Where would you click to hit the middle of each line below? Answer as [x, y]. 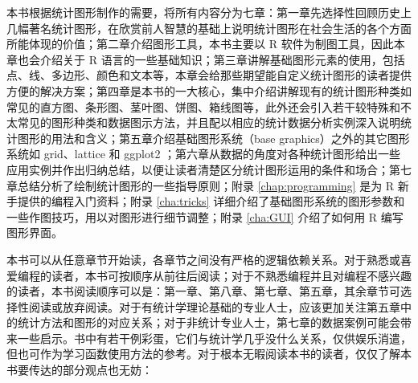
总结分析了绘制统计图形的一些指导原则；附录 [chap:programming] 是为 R [206, 185]
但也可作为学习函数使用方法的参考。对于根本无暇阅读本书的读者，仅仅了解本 [209, 354]
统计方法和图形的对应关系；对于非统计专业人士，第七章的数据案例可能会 [209, 322]
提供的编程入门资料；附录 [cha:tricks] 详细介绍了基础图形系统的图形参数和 [211, 201]
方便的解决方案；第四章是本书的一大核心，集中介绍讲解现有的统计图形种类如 [209, 90]
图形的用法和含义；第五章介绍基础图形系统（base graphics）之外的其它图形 [213, 138]
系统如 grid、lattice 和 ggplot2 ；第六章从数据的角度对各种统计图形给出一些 [204, 154]
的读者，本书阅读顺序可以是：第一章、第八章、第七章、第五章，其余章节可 [203, 291]
